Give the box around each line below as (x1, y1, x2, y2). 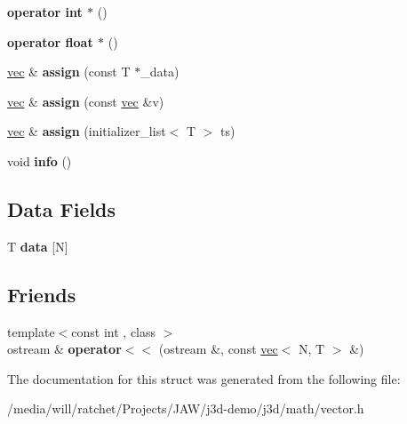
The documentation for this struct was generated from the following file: (7, 369, 401, 388)
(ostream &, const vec (158, 340, 278, 358)
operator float (7, 32, 93, 51)
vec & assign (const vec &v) (7, 92, 164, 110)
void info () (7, 151, 72, 170)
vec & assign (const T (7, 62, 131, 81)
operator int (7, 3, 83, 20)
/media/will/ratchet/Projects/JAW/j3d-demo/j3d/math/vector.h (7, 399, 364, 418)
